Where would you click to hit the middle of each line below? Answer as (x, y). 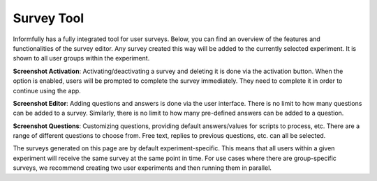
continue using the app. (47, 90)
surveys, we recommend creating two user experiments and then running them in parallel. (142, 168)
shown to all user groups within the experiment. (81, 58)
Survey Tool (48, 18)
